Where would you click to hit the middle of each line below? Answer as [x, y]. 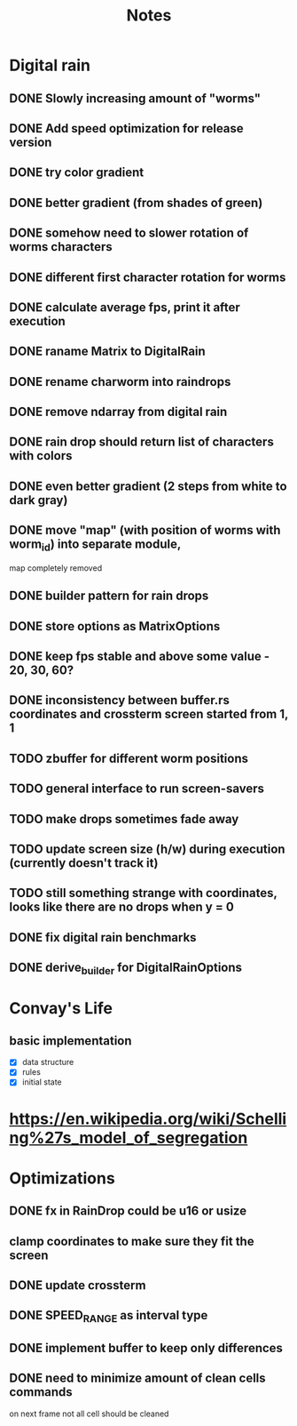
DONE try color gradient [77, 173]
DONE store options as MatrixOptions [115, 626]
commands [41, 1392]
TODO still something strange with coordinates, [143, 893]
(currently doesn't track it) [84, 863]
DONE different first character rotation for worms [148, 277]
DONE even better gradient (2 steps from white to [148, 486]
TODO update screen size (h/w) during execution [147, 849]
